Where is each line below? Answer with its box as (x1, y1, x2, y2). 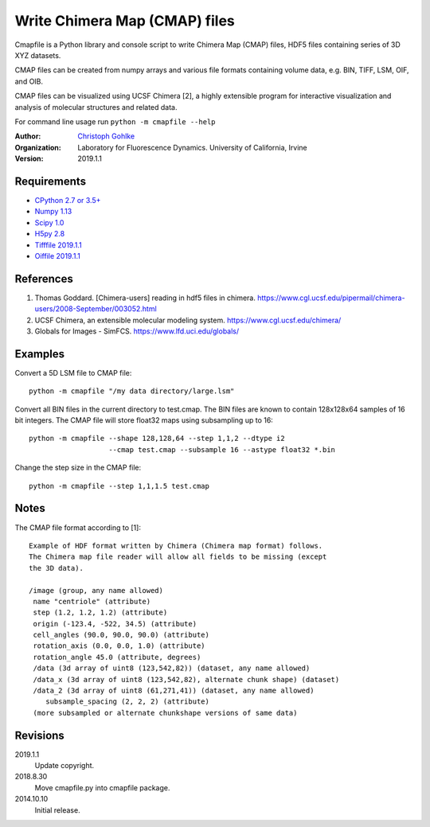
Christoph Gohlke (77, 131, 135, 141)
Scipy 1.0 (34, 217, 64, 227)
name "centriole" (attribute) (33, 597, 151, 606)
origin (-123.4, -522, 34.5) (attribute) (33, 619, 197, 628)
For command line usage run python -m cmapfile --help (14, 116, 216, 127)
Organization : (14, 142, 61, 152)
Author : (14, 131, 41, 141)
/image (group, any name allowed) (29, 586, 163, 595)
